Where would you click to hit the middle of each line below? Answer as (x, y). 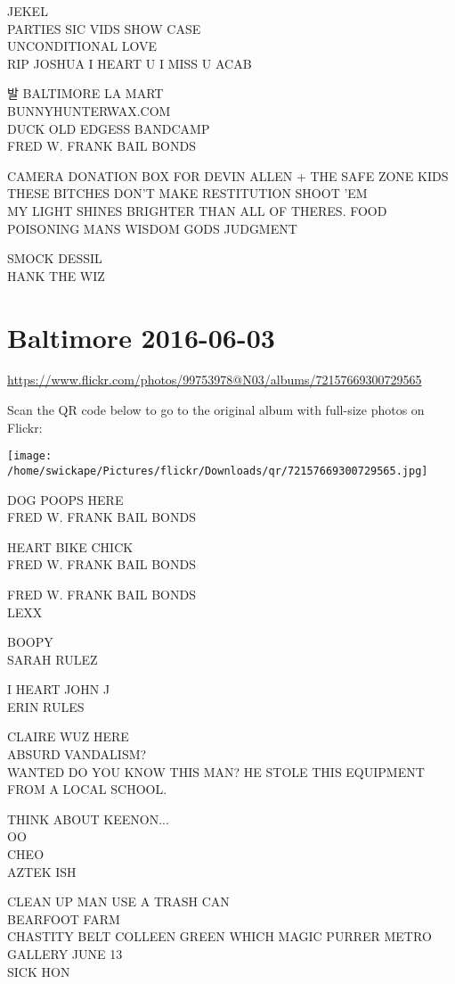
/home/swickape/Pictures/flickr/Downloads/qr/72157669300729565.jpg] (218, 471)
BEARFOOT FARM (64, 918)
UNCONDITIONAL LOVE (82, 46)
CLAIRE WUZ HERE (68, 736)
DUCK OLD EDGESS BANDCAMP (109, 128)
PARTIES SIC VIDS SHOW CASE (104, 28)
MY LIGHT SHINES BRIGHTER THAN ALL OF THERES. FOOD (197, 210)
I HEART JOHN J (59, 689)
